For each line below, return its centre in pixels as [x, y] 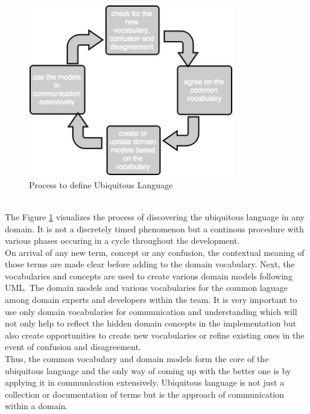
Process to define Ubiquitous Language [101, 184]
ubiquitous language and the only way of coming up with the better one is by [148, 370]
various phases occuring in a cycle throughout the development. [122, 240]
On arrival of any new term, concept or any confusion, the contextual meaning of [155, 252]
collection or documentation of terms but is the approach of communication [145, 394]
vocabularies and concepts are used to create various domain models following [149, 275]
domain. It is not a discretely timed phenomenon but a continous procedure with [154, 228]
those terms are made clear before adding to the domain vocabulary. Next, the [150, 264]
